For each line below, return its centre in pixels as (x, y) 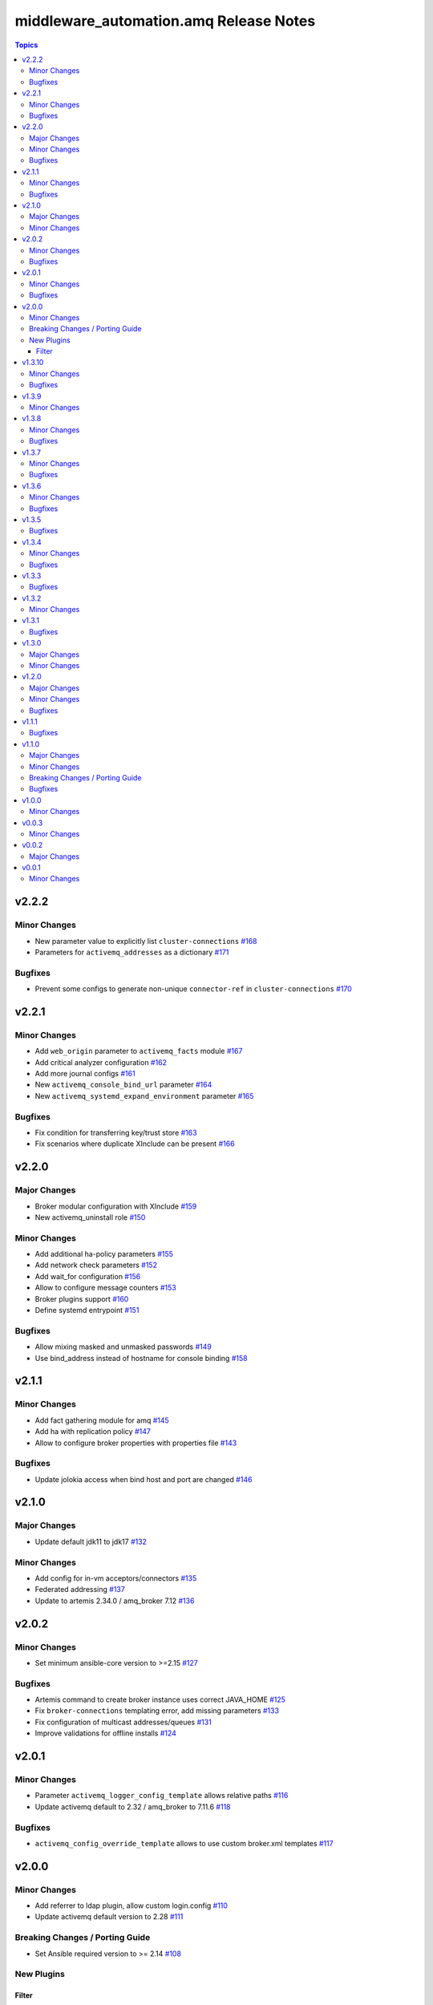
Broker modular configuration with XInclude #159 (116, 1206)
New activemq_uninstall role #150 (90, 1217)
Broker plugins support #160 (82, 1298)
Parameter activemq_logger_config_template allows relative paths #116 (162, 1796)
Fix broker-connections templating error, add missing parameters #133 (157, 1711)
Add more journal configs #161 (85, 1074)
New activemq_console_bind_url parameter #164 (123, 1085)
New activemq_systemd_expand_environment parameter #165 (144, 1096)
